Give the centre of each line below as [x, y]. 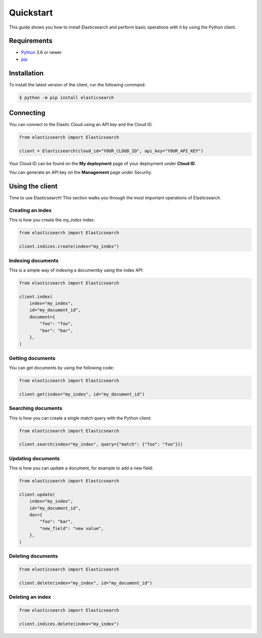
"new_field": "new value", [72, 528]
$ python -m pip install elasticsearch [66, 97]
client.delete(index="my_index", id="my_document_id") [86, 583]
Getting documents [32, 358]
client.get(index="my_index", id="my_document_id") [82, 394]
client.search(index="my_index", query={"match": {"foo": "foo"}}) [101, 444]
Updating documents [34, 458]
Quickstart [31, 13]
